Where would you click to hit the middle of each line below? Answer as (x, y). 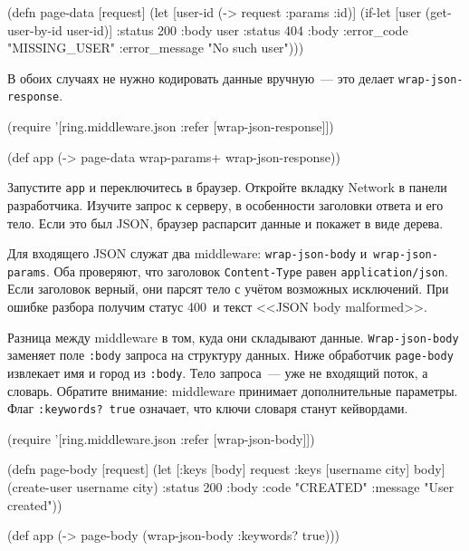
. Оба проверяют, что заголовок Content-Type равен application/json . (247, 271)
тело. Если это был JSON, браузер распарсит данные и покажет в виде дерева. (225, 222)
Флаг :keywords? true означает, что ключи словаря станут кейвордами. (208, 408)
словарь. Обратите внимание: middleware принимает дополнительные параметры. (233, 390)
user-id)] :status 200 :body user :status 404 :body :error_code (237, 29)
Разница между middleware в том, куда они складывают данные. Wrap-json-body (233, 337)
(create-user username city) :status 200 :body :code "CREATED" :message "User (231, 487)
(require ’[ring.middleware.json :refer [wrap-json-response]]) (171, 126)
